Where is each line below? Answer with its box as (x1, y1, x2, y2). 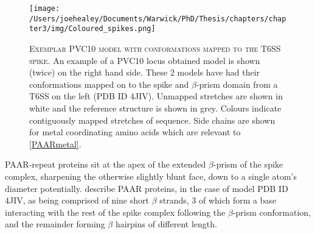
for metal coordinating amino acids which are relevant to (29, 126, 241, 138)
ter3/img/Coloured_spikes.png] (29, 24, 156, 34)
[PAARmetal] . (29, 137, 81, 150)
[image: (29, 4, 60, 13)
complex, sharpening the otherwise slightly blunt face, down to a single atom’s (5, 169, 297, 182)
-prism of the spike (213, 158, 283, 171)
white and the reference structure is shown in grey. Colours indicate (29, 101, 282, 114)
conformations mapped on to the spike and (29, 77, 189, 90)
